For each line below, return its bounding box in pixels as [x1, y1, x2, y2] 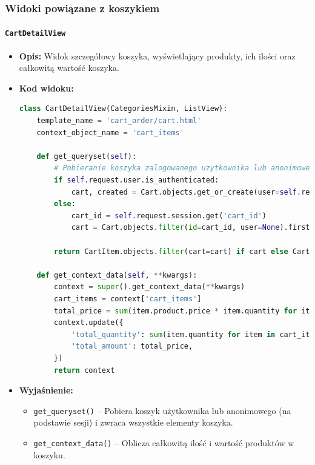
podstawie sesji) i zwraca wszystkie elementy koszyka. [33, 416, 233, 429]
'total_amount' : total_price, [71, 342, 193, 351]
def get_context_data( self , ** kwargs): [36, 270, 197, 279]
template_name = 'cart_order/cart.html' [36, 116, 202, 125]
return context [54, 366, 115, 375]
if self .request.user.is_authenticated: [54, 176, 219, 185]
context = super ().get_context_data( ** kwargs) [54, 283, 245, 292]
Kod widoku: [19, 81, 74, 94]
